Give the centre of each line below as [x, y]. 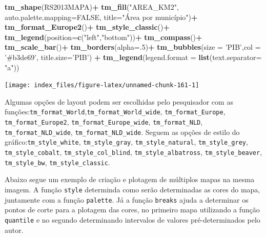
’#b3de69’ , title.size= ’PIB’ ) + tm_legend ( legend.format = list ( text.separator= [133, 57]
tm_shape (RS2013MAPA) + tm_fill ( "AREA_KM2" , [92, 7]
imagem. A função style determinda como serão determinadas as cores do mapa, [132, 189]
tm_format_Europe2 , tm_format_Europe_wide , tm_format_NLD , [104, 122]
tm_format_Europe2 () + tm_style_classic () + [87, 27]
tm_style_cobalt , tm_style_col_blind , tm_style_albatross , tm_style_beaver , [134, 152]
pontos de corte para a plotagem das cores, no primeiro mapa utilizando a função [132, 210]
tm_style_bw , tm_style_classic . [57, 162]
